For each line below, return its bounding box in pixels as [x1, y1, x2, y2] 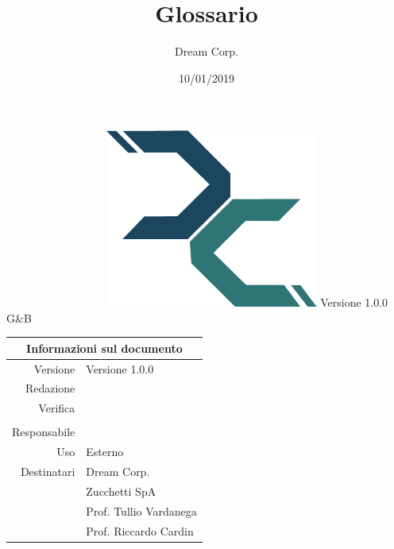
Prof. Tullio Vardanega [86, 502, 197, 519]
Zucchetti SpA [86, 482, 156, 499]
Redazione [25, 380, 75, 396]
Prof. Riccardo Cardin [86, 522, 194, 539]
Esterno [86, 443, 124, 460]
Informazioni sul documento [26, 339, 183, 356]
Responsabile [12, 423, 75, 440]
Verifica [38, 400, 75, 416]
